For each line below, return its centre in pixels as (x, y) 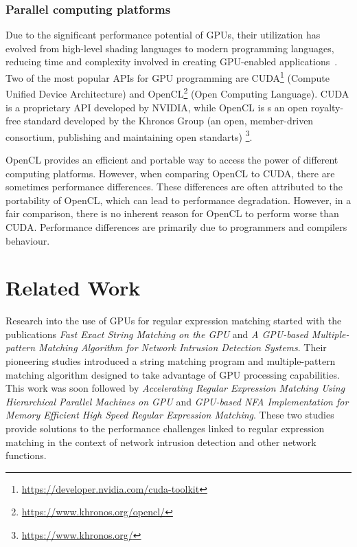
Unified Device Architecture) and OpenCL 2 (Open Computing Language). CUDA (177, 92)
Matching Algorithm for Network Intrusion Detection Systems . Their (183, 347)
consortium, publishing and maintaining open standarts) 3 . (129, 135)
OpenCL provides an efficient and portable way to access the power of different (172, 159)
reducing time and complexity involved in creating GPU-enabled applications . (172, 62)
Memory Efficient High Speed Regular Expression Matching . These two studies (170, 415)
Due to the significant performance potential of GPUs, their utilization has (163, 35)
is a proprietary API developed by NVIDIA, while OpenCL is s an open (157, 107)
